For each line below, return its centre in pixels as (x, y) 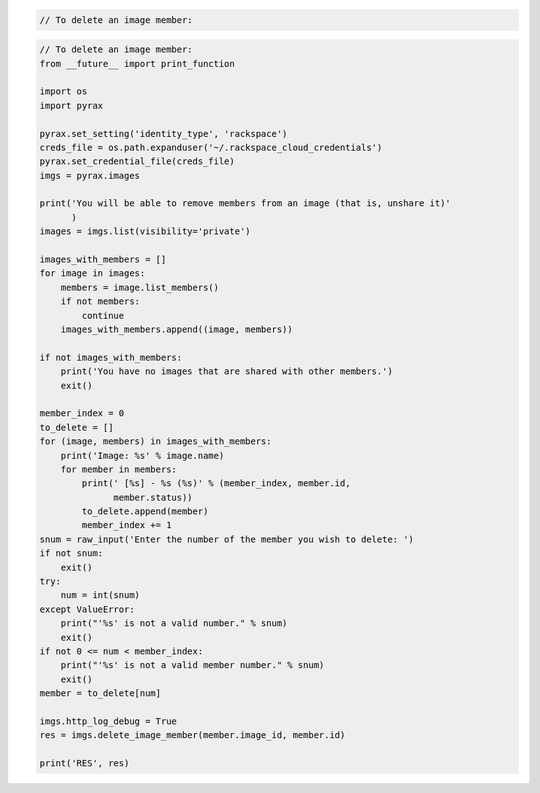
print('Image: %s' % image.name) (142, 455)
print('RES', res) (84, 763)
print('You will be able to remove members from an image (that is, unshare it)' (245, 203)
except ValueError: (87, 609)
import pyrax (71, 105)
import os (63, 91)
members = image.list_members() (140, 287)
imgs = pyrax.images (89, 175)
